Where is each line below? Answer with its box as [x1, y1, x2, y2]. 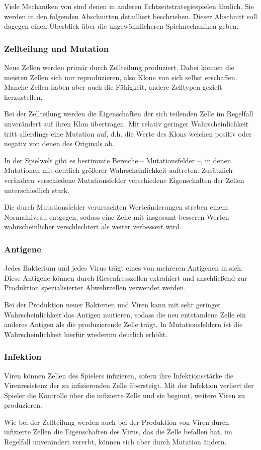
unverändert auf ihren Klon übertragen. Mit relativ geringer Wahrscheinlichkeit [4, 118, 249, 128]
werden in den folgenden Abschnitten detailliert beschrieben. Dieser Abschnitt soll [4, 11, 257, 21]
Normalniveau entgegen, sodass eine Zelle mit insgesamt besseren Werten [4, 211, 229, 222]
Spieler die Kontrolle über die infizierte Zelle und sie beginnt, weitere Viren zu [4, 390, 245, 400]
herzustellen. [4, 91, 43, 102]
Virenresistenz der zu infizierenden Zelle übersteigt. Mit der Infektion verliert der [4, 380, 254, 391]
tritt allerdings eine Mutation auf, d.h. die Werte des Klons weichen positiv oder [4, 128, 252, 139]
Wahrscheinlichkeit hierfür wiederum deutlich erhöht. [4, 329, 168, 339]
